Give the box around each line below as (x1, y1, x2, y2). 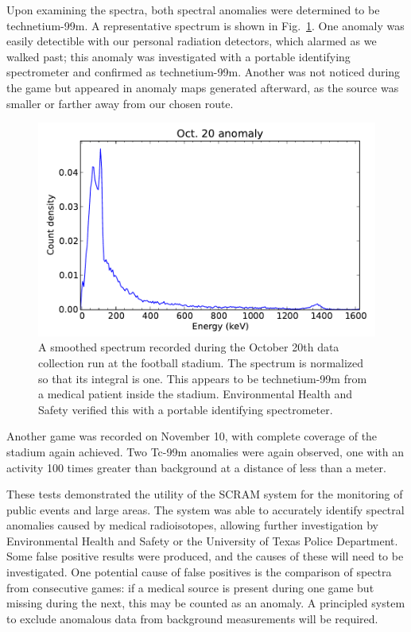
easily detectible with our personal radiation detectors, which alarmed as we (6, 33, 377, 49)
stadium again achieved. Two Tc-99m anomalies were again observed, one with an (6, 443, 404, 459)
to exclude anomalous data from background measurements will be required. (6, 610, 378, 626)
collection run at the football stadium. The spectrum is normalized (38, 354, 364, 370)
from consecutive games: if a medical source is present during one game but (6, 579, 374, 595)
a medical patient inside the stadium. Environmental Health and (38, 386, 353, 402)
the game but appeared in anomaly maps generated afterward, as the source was (6, 79, 399, 95)
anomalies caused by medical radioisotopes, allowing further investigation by (6, 517, 378, 533)
